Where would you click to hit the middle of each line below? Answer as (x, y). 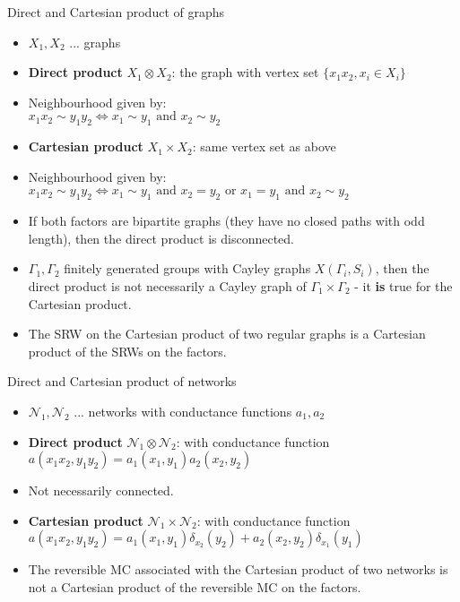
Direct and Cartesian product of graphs (116, 12)
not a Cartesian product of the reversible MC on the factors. (195, 586)
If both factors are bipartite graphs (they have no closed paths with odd (226, 221)
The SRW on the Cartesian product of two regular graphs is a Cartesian (227, 334)
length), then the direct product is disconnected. (161, 238)
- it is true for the (404, 285)
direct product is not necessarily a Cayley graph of (167, 285)
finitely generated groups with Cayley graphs (187, 268)
